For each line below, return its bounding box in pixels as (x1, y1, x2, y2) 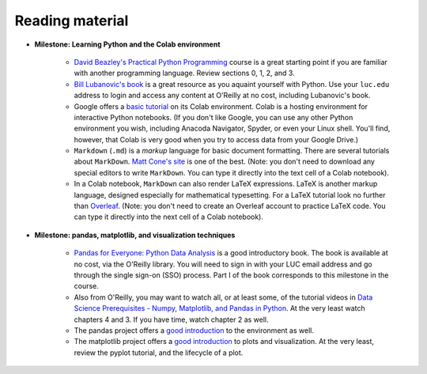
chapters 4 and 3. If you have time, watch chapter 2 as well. (74, 315, 269, 324)
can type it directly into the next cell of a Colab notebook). (74, 212, 264, 221)
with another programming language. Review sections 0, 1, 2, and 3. (74, 68, 296, 78)
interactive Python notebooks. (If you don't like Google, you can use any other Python (74, 112, 353, 122)
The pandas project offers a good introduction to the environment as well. (74, 325, 314, 335)
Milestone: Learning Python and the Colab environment (34, 40, 221, 49)
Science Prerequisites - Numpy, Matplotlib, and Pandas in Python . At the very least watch (74, 304, 365, 313)
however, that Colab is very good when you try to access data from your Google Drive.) (74, 134, 359, 144)
